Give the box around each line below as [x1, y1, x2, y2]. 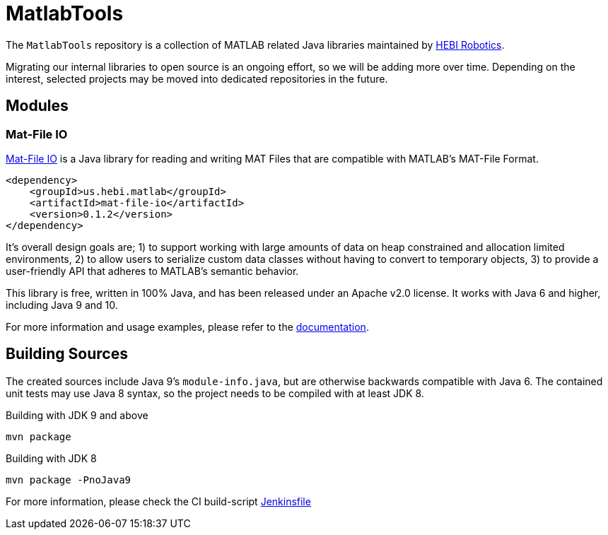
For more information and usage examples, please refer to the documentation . [6, 320, 369, 333]
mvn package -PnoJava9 [6, 474, 131, 486]
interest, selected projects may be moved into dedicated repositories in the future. [6, 72, 388, 85]
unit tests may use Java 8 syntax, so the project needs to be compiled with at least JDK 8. [6, 387, 424, 399]
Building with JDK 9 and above [6, 408, 148, 421]
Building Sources [6, 345, 128, 363]
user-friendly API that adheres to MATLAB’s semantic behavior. [6, 264, 299, 277]
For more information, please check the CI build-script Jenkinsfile [6, 495, 311, 507]
